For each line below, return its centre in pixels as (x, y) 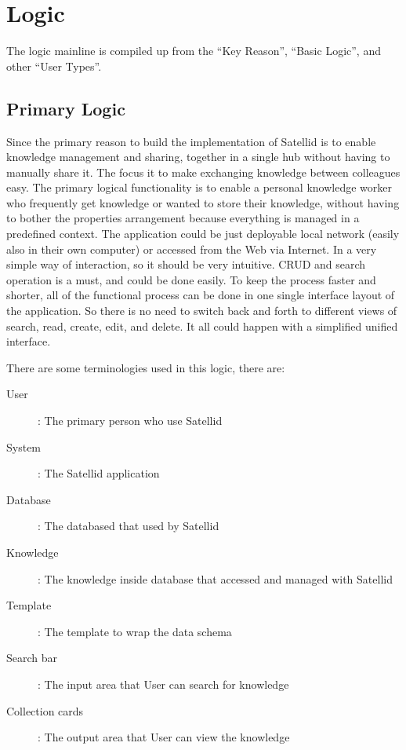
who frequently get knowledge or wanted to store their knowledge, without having (203, 202)
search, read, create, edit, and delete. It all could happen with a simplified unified (202, 326)
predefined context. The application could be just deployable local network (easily (203, 234)
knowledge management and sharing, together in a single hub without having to (198, 157)
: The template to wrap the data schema (135, 631)
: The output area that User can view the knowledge (164, 737)
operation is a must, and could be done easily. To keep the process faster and (191, 279)
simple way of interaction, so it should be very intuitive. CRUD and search (186, 264)
